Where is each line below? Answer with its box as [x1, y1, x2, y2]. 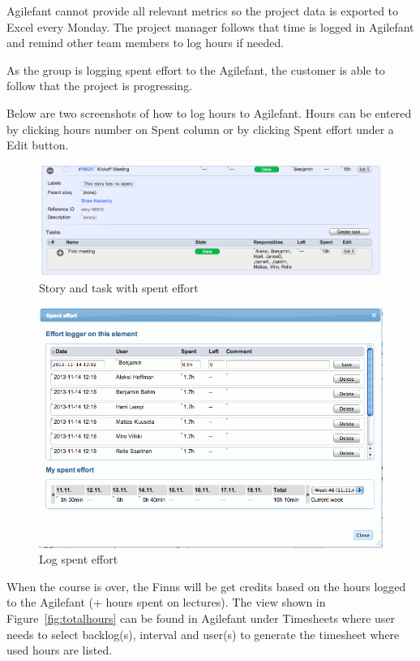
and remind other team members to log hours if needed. [6, 34, 285, 51]
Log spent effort [39, 551, 118, 568]
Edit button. [6, 136, 69, 153]
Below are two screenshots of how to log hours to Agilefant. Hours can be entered [6, 104, 412, 121]
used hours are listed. [6, 642, 113, 659]
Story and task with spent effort [39, 279, 199, 296]
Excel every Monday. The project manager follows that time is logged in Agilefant [6, 18, 414, 35]
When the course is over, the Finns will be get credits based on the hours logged [6, 577, 406, 594]
